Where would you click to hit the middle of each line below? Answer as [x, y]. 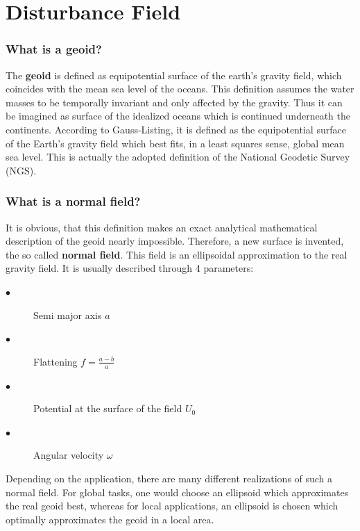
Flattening [55, 361]
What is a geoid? [54, 49]
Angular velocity [69, 455]
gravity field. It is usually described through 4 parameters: [130, 268]
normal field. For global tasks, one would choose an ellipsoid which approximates [177, 492]
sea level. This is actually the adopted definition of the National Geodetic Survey [178, 157]
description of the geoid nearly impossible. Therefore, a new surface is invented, [175, 241]
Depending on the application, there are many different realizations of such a [169, 478]
